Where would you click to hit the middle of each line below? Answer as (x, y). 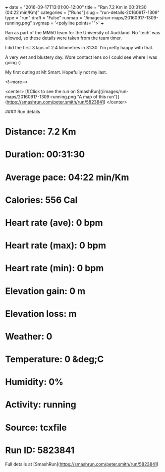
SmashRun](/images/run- (103, 91)
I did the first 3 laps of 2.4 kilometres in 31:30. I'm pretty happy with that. (79, 47)
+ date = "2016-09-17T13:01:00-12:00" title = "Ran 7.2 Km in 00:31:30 (76, 7)
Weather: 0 (29, 336)
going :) (13, 62)
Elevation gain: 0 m (45, 291)
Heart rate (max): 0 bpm (56, 245)
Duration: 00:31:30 (45, 154)
